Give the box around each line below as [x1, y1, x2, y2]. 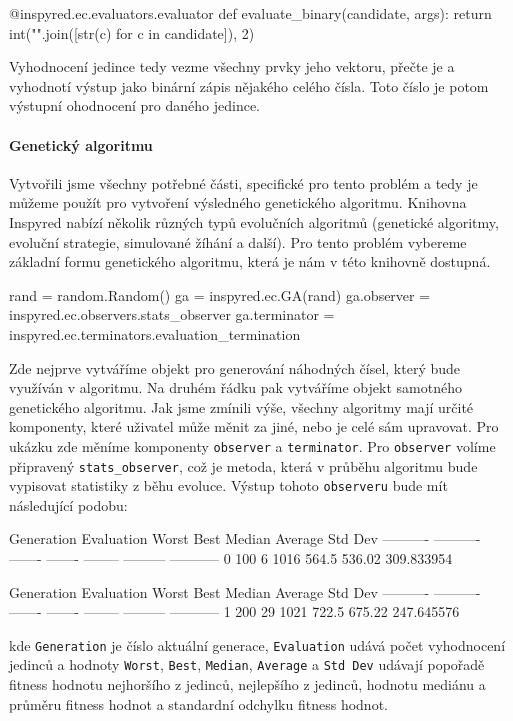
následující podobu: [9, 494, 128, 515]
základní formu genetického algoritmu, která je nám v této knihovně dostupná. [9, 251, 491, 272]
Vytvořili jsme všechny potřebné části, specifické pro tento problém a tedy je [9, 172, 478, 193]
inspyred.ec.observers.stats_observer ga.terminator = [9, 304, 335, 325]
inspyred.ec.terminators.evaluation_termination [9, 323, 301, 344]
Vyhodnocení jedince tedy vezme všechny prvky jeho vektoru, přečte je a [9, 56, 455, 77]
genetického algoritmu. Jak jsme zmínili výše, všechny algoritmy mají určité [9, 396, 474, 417]
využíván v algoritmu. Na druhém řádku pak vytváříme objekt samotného [9, 377, 462, 398]
